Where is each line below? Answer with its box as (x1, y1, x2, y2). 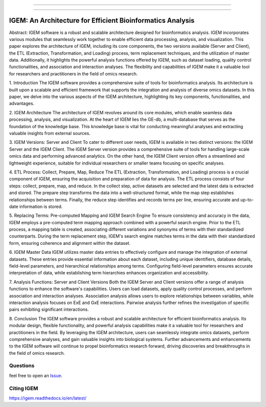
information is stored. (19, 203, 63, 209)
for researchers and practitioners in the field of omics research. (9, 70, 138, 76)
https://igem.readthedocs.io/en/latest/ (9, 395, 87, 401)
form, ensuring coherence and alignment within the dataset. (9, 240, 131, 246)
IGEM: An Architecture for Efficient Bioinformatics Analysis (9, 16, 195, 25)
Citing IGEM (9, 385, 38, 392)
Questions (9, 362, 34, 369)
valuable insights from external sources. (9, 130, 91, 136)
